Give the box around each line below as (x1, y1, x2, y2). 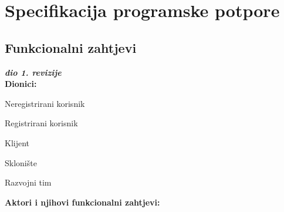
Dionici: (5, 78, 37, 90)
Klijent (5, 136, 30, 149)
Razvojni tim (5, 176, 52, 189)
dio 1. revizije (5, 66, 62, 78)
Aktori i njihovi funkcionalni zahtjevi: (5, 196, 160, 208)
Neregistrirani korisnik (5, 97, 85, 109)
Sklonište (5, 156, 37, 169)
